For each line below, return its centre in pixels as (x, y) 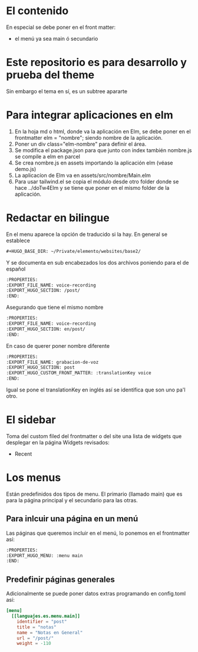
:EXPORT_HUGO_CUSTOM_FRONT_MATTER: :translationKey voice (79, 373)
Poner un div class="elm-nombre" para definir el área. (80, 144)
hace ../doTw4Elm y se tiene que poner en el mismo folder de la (92, 187)
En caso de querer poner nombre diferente (58, 345)
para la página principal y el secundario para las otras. (72, 500)
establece (18, 241)
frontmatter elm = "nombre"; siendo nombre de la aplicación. (89, 137)
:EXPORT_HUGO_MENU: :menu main (44, 555)
